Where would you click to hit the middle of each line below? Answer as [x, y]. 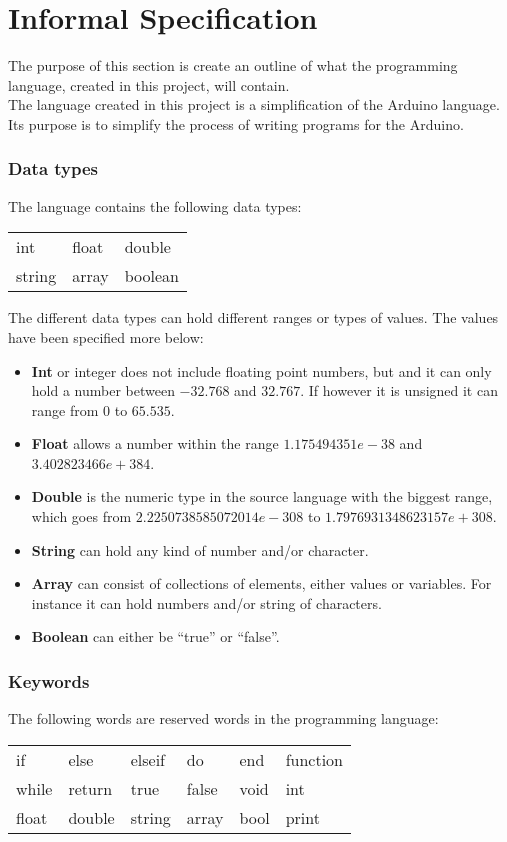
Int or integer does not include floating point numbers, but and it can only [261, 370]
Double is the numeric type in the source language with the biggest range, [262, 496]
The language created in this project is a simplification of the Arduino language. [254, 104]
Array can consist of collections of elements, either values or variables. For [261, 583]
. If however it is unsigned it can [399, 390]
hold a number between [103, 390]
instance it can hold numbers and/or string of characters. [206, 602]
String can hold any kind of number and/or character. [200, 549]
